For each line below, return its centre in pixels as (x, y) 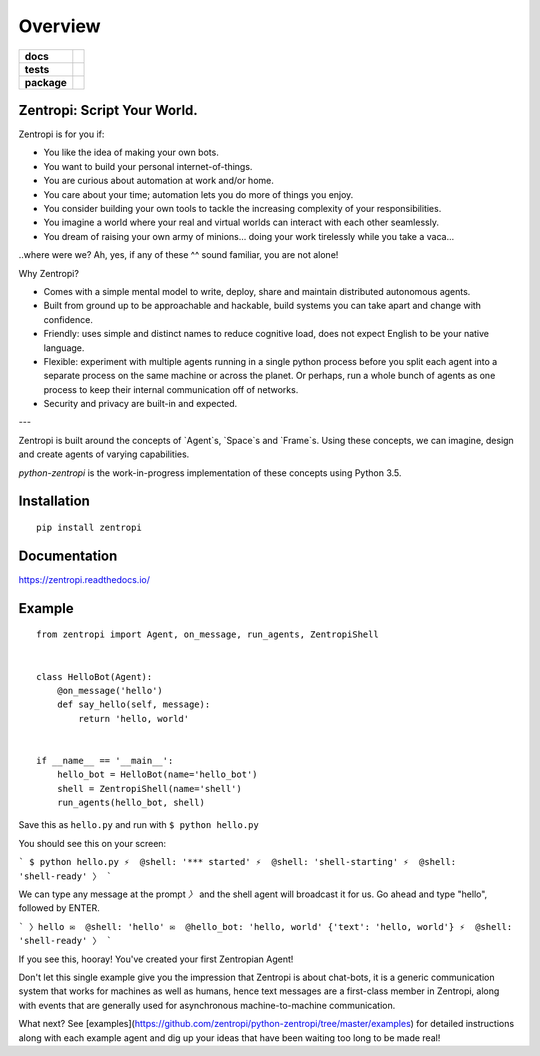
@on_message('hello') (110, 690)
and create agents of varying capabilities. (104, 454)
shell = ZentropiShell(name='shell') (149, 788)
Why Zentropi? (49, 273)
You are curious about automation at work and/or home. (158, 181)
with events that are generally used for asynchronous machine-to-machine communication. (207, 1005)
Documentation (68, 555)
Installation (54, 501)
